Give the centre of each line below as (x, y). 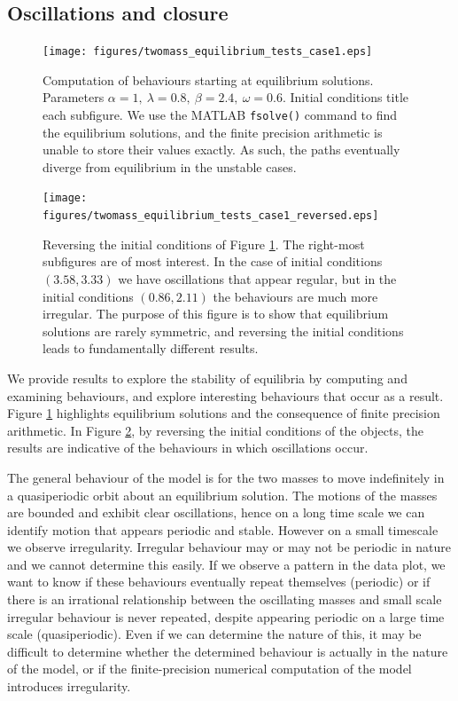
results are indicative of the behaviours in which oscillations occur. (188, 448)
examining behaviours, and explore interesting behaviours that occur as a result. (225, 395)
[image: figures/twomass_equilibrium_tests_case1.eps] (208, 52)
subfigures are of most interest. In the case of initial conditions (213, 261)
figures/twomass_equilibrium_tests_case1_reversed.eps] (211, 216)
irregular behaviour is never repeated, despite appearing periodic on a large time (226, 616)
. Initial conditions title (345, 97)
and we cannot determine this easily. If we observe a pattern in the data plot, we (226, 564)
